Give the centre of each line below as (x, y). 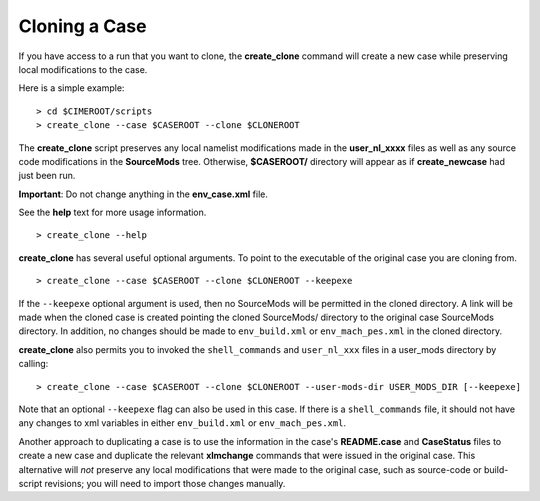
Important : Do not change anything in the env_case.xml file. (143, 194)
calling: (33, 364)
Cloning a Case (82, 26)
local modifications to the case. (83, 69)
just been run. (47, 176)
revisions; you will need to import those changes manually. (165, 483)
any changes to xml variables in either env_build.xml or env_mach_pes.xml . (182, 423)
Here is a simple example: (71, 88)
